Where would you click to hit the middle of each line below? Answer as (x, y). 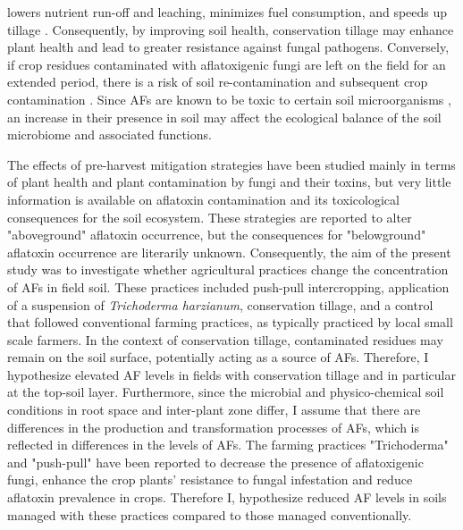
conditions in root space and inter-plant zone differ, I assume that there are (214, 410)
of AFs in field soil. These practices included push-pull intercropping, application (228, 286)
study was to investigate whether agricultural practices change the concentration (228, 269)
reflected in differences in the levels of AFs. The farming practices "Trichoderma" (228, 445)
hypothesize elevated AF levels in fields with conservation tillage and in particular (231, 374)
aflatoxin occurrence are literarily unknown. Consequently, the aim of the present (229, 252)
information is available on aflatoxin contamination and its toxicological (203, 199)
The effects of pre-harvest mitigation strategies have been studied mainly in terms (231, 164)
